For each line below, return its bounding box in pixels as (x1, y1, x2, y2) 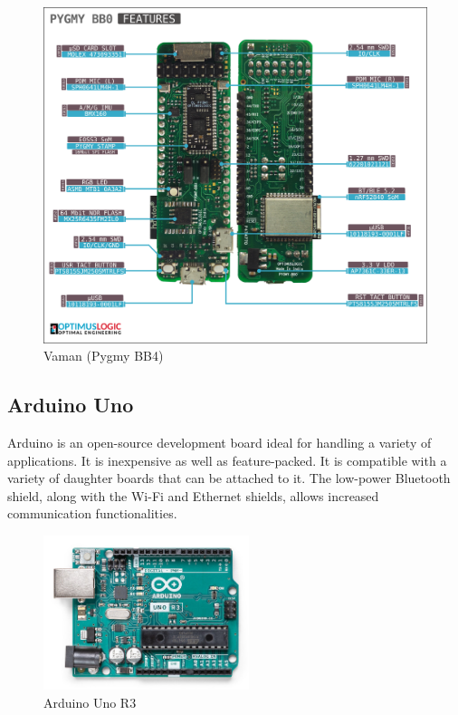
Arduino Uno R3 (43, 692, 137, 711)
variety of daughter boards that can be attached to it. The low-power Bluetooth (7, 469, 451, 488)
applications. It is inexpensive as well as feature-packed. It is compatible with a (7, 450, 447, 469)
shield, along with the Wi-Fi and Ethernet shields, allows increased (7, 486, 379, 505)
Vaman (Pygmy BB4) (43, 346, 164, 365)
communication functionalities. (7, 504, 177, 523)
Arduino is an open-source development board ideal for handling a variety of (7, 432, 432, 451)
